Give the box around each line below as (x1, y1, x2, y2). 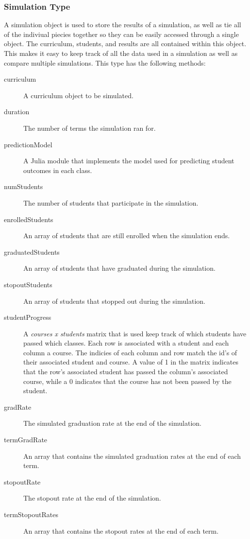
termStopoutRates (4, 509, 58, 519)
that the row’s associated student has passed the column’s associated (23, 366, 228, 377)
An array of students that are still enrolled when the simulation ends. (23, 230, 230, 241)
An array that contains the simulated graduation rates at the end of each (23, 451, 241, 461)
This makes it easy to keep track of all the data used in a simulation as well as (4, 48, 238, 58)
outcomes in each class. (23, 165, 92, 175)
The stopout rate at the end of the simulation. (23, 493, 161, 503)
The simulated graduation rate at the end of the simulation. (23, 418, 201, 428)
